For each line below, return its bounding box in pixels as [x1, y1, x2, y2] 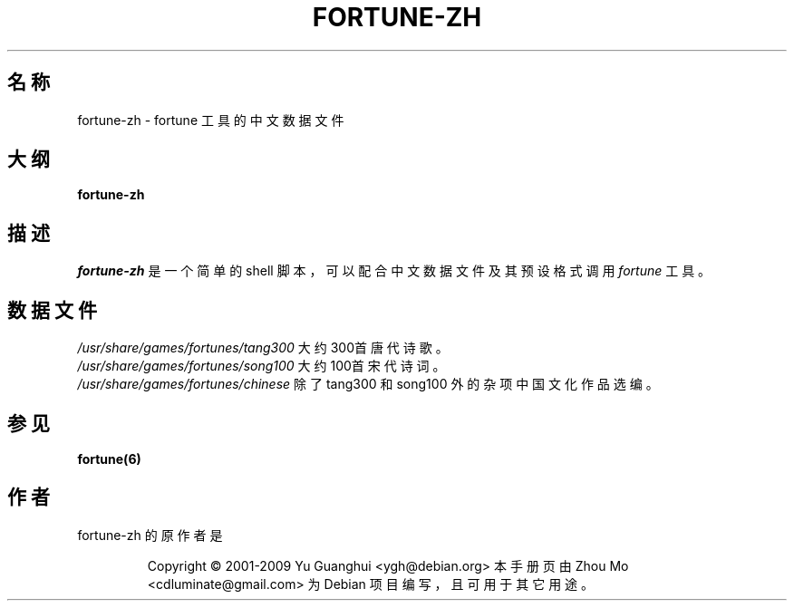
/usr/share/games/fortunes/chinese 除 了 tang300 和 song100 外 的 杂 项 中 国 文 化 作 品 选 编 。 [77, 376, 659, 392]
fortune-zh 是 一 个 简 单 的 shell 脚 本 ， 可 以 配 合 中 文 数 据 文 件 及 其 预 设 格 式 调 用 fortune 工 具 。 [77, 263, 712, 279]
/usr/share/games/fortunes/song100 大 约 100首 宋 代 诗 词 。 [77, 358, 446, 374]
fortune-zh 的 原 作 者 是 [77, 526, 223, 543]
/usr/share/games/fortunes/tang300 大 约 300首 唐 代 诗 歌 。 [77, 340, 449, 356]
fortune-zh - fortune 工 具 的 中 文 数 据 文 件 [77, 111, 344, 128]
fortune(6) [77, 450, 141, 467]
